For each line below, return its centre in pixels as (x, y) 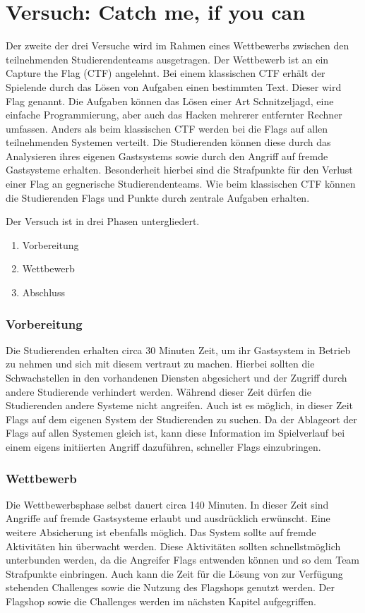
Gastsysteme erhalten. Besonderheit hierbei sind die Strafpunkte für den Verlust (179, 170)
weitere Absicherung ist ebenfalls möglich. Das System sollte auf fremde (161, 532)
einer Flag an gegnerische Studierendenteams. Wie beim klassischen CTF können (181, 184)
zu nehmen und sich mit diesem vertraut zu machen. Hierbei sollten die (160, 364)
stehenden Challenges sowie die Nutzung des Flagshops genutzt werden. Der (170, 587)
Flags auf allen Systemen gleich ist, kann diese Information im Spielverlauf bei (175, 433)
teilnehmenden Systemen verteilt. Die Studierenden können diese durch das (168, 142)
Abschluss (43, 292)
